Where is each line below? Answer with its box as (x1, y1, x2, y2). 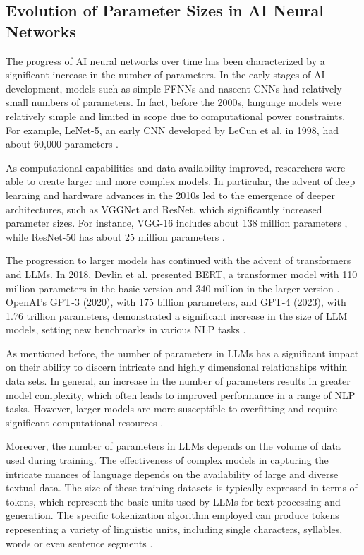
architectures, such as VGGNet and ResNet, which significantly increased (6, 201, 322, 216)
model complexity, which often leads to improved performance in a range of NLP (6, 387, 356, 402)
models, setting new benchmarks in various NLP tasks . (6, 322, 246, 337)
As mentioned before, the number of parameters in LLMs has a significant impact (6, 345, 359, 360)
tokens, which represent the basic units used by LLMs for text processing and (6, 494, 341, 508)
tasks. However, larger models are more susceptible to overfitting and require (6, 401, 338, 416)
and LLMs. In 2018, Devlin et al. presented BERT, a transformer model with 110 (6, 266, 358, 281)
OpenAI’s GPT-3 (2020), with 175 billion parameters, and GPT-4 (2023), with (6, 294, 346, 309)
